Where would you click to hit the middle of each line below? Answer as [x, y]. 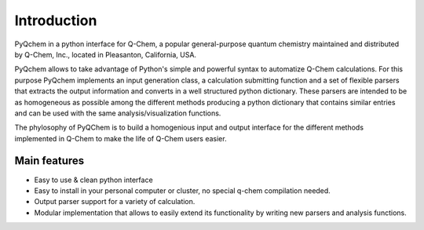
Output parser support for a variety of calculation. [115, 202]
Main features [49, 161]
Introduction [56, 20]
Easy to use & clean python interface [93, 180]
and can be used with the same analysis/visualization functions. [118, 113]
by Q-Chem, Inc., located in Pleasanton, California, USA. [105, 54]
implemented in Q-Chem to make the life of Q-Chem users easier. [121, 138]
